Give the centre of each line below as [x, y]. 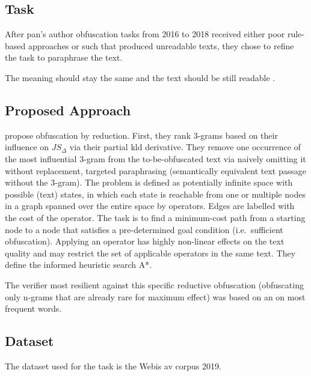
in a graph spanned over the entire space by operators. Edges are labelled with [150, 206]
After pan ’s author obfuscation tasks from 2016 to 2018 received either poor [145, 34]
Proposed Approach [68, 110]
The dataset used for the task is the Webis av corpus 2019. [113, 365]
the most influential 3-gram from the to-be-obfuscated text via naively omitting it [155, 158]
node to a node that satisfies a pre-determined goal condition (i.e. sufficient [144, 229]
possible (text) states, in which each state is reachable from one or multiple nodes [155, 194]
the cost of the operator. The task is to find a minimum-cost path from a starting [155, 217]
